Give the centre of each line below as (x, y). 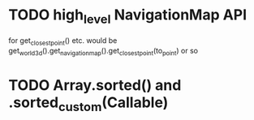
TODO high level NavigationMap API (128, 16)
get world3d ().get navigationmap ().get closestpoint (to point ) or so (103, 52)
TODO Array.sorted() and (95, 86)
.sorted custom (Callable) (88, 104)
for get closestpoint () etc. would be (63, 41)
